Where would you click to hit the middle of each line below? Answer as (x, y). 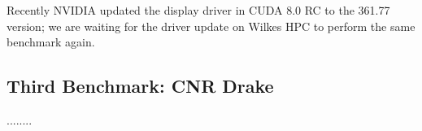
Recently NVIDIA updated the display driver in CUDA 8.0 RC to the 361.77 (198, 10)
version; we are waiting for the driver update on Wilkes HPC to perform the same (211, 26)
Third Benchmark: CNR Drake (140, 86)
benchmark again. (51, 42)
